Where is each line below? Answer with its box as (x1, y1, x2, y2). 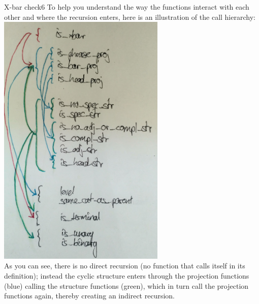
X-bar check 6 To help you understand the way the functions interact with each (4, 2, 249, 12)
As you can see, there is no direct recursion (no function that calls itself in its (4, 260, 245, 271)
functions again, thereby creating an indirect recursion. (4, 290, 175, 301)
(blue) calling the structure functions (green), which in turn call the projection (4, 280, 249, 291)
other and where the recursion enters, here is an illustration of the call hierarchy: (4, 11, 255, 22)
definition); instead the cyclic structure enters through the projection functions (4, 270, 249, 281)
